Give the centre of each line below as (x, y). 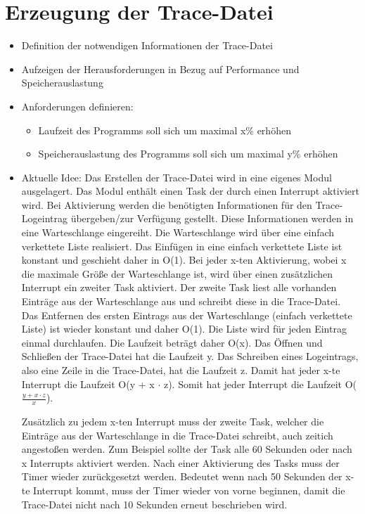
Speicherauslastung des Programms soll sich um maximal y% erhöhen (188, 154)
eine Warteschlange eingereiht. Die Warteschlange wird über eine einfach (178, 232)
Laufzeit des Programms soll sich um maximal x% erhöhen (165, 130)
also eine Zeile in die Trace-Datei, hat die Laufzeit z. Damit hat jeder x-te (181, 370)
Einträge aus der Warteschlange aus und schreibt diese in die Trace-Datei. (181, 301)
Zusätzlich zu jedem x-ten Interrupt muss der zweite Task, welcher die (173, 422)
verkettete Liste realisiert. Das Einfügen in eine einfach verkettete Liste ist (182, 246)
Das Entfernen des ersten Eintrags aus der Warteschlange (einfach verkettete (187, 315)
